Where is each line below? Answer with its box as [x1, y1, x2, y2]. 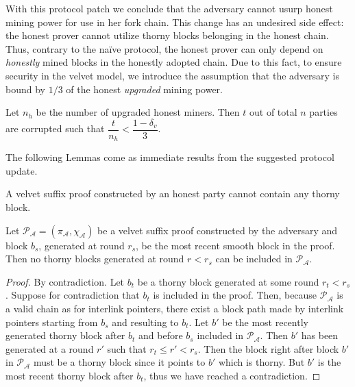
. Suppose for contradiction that [5, 288, 140, 302]
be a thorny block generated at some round [137, 274, 319, 288]
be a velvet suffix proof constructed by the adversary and [97, 223, 338, 237]
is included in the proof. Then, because [153, 288, 317, 302]
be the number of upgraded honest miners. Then [36, 105, 240, 119]
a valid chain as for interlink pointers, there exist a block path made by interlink [5, 301, 344, 316]
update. [5, 163, 38, 177]
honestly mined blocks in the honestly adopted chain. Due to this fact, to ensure [5, 55, 342, 69]
